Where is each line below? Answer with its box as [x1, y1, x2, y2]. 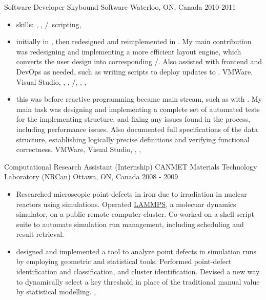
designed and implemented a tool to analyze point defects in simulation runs [16, 246, 256, 256]
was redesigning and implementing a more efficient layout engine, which [16, 46, 241, 57]
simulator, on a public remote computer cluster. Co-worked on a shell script [16, 209, 254, 219]
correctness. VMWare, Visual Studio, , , [16, 144, 141, 155]
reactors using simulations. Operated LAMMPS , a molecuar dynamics [16, 198, 236, 209]
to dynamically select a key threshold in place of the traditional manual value [16, 276, 260, 287]
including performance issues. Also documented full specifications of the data [16, 123, 258, 134]
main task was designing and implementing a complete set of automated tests [16, 103, 260, 114]
